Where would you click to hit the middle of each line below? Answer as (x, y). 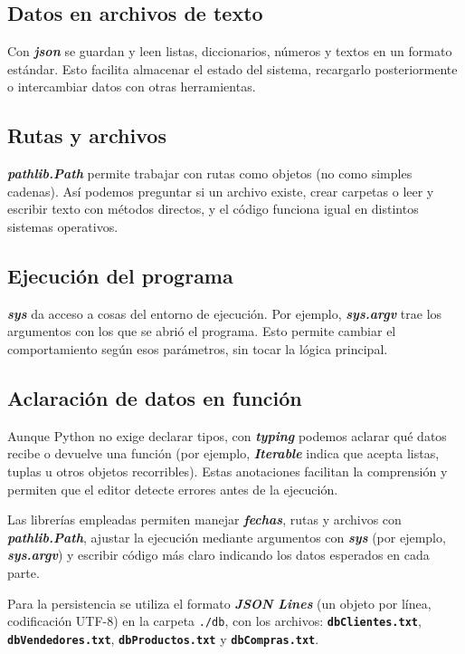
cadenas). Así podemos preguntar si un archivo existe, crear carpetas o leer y (221, 191)
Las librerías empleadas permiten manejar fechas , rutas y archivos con (204, 519)
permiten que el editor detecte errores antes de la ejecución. (173, 489)
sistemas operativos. (63, 226)
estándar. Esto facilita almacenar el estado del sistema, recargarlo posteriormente (232, 68)
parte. (24, 572)
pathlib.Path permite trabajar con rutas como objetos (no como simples (210, 173)
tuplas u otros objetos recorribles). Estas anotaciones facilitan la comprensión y (228, 471)
